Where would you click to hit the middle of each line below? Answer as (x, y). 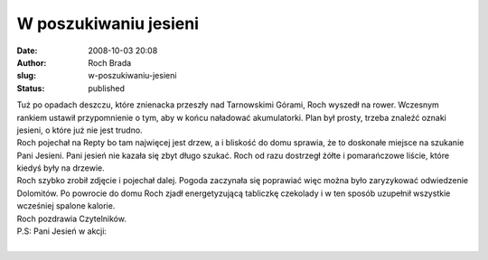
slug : (26, 76)
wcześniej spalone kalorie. (66, 206)
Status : (31, 88)
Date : (27, 51)
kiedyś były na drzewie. (61, 168)
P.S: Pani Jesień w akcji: (62, 231)
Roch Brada (110, 62)
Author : (32, 62)
